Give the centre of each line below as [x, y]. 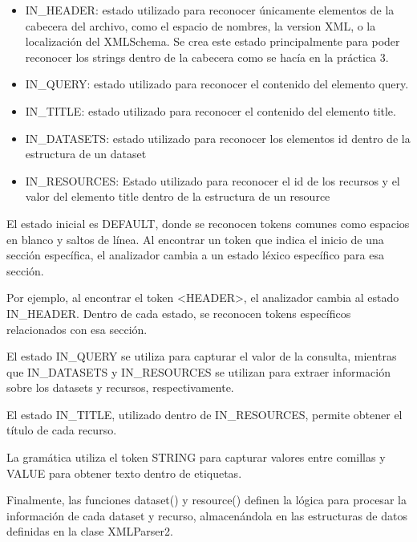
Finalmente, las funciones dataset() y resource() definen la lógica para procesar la [206, 500]
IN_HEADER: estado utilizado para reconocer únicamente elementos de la [210, 10]
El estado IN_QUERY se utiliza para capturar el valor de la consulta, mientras [202, 356]
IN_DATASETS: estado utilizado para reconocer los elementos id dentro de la [218, 138]
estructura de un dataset [86, 154]
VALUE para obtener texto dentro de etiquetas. [124, 473]
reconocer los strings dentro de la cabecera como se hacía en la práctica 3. [207, 57]
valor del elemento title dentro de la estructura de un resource [178, 196]
